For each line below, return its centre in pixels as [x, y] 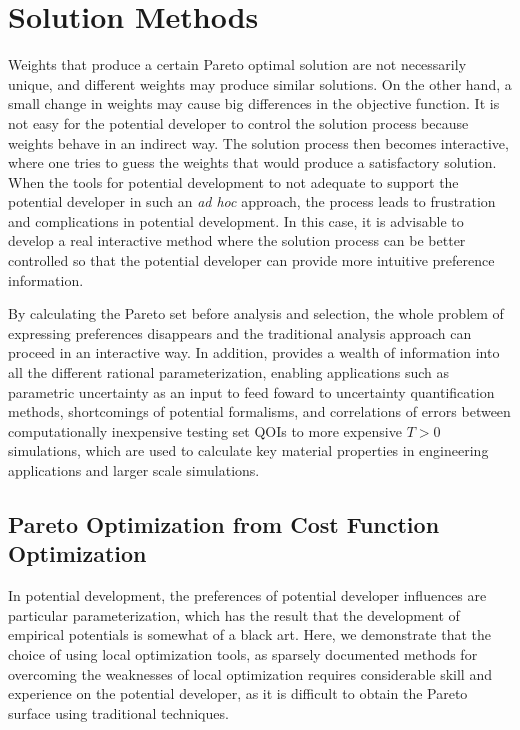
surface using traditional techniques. [118, 712]
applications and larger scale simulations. [134, 470]
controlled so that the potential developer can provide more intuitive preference [251, 260]
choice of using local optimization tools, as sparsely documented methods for [243, 653]
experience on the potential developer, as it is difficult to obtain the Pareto [238, 693]
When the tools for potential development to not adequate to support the [233, 181]
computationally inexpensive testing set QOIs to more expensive [205, 430]
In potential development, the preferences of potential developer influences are [247, 595]
